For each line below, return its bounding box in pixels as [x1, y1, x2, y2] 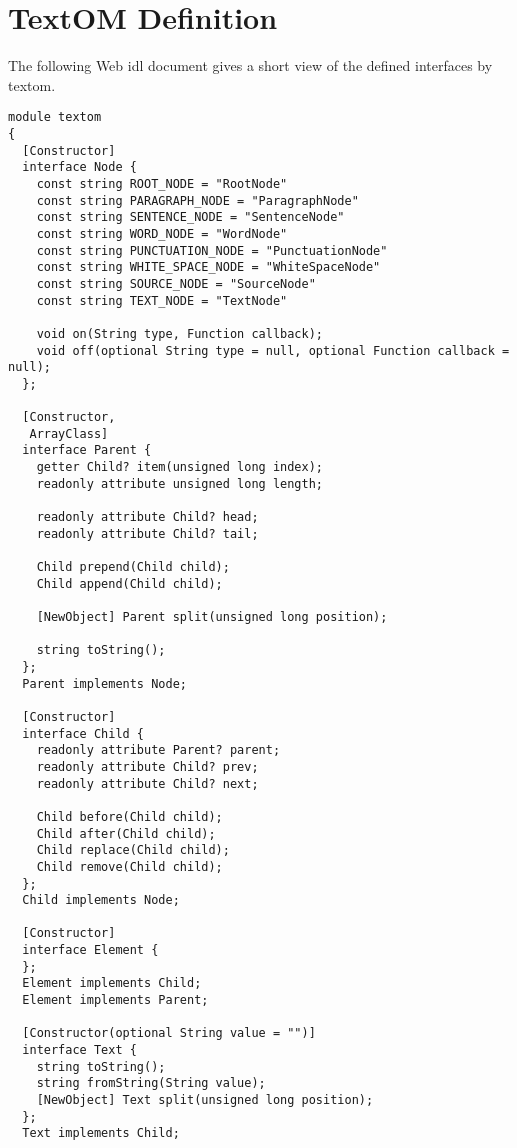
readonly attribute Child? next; [36, 776, 259, 791]
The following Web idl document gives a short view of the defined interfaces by [8, 55, 493, 76]
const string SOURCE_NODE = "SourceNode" [36, 276, 316, 291]
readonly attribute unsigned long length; [36, 476, 323, 491]
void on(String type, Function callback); [36, 326, 323, 341]
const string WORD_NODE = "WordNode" [36, 226, 288, 241]
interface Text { [22, 1043, 137, 1058]
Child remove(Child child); [36, 859, 223, 874]
